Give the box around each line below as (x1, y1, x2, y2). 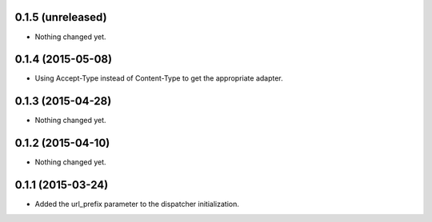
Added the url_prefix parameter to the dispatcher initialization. (34, 200, 239, 209)
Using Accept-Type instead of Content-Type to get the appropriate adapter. (34, 73, 283, 83)
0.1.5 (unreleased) (14, 10, 107, 24)
